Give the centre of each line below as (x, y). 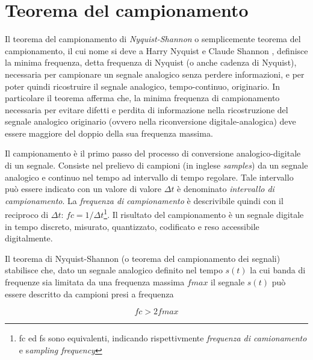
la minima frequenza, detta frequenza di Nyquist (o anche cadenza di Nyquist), (151, 62)
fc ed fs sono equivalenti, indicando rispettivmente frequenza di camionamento (163, 338)
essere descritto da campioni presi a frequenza (89, 293)
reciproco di (27, 215)
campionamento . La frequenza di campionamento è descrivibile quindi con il (144, 200)
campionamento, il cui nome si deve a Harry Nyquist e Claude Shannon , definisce (156, 50)
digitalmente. (29, 238)
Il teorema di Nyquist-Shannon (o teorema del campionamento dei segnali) (143, 258)
